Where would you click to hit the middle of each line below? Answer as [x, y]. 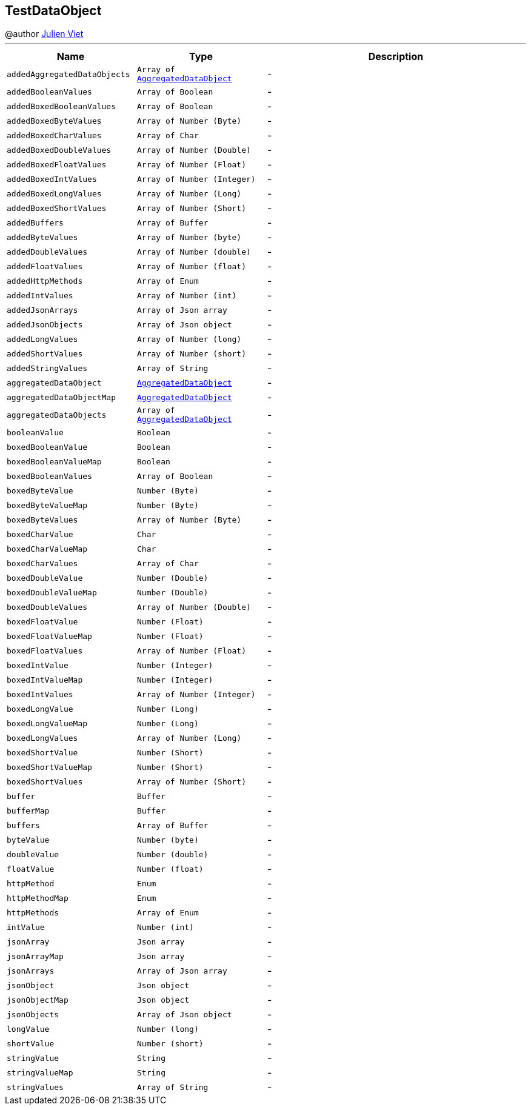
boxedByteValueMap [47, 505]
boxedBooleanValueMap [54, 461]
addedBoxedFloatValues [57, 164]
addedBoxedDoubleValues [59, 150]
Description [396, 57]
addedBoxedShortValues [57, 208]
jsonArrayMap [35, 956]
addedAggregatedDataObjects [68, 74]
